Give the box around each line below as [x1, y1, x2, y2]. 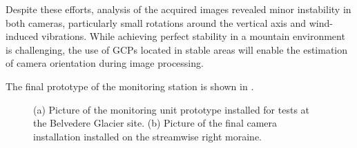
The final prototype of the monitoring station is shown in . [6, 78, 254, 93]
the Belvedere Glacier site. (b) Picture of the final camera [33, 116, 278, 130]
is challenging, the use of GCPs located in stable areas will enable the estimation [6, 42, 348, 56]
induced [6, 29, 39, 43]
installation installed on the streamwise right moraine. [33, 129, 262, 143]
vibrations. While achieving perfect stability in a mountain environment [41, 29, 345, 43]
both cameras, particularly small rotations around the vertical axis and [6, 15, 306, 30]
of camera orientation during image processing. [6, 56, 204, 70]
